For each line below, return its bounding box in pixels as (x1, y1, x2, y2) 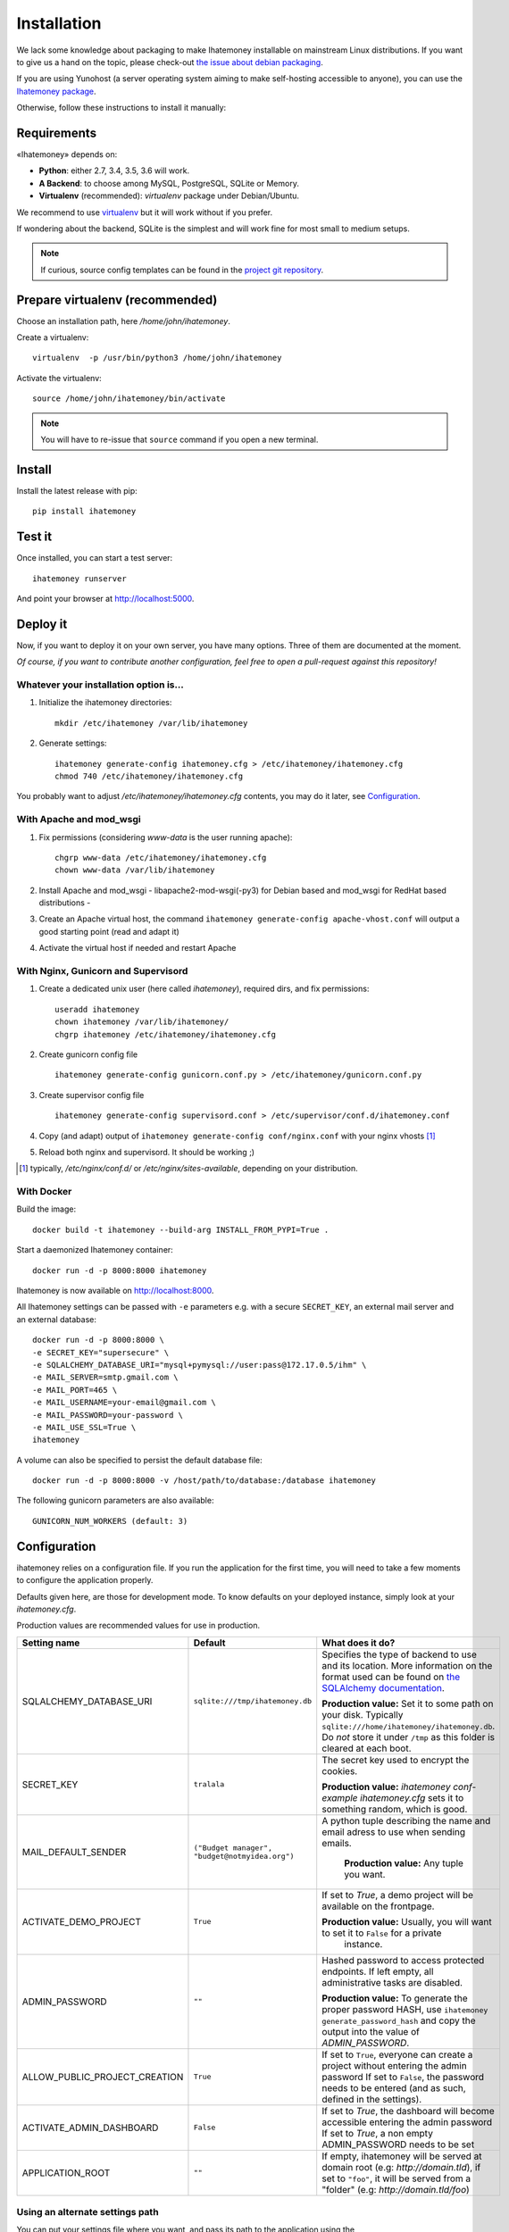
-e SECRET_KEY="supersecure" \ (32, 1347, 170, 1357)
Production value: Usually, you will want (321, 1915, 492, 1928)
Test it (16, 529, 53, 545)
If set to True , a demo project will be (321, 1888, 473, 1901)
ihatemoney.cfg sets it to (360, 1791, 464, 1803)
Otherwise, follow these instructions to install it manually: (16, 103, 227, 113)
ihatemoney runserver (32, 573, 127, 584)
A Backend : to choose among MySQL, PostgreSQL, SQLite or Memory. (38, 178, 299, 188)
